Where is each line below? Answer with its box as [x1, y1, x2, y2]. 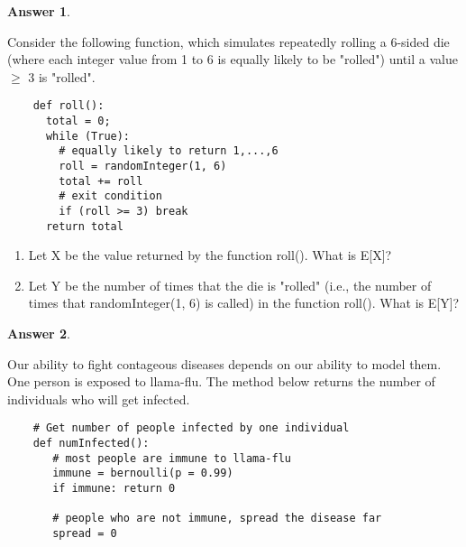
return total [45, 219, 123, 233]
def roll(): [32, 99, 105, 113]
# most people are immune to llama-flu [52, 451, 291, 465]
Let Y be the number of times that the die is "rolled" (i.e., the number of [28, 275, 432, 294]
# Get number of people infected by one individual [32, 422, 350, 435]
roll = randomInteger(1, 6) [59, 160, 227, 172]
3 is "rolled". [28, 67, 96, 86]
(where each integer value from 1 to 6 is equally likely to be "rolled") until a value [7, 50, 458, 69]
